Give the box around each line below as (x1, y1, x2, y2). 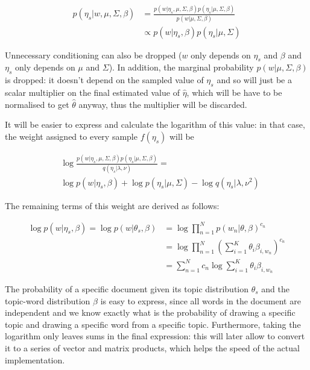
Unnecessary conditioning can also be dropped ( (5, 48, 182, 61)
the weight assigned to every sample (5, 130, 138, 142)
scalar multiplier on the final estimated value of (5, 86, 180, 99)
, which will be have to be (186, 86, 282, 99)
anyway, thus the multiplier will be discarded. (78, 98, 247, 110)
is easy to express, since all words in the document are (100, 294, 301, 307)
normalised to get (5, 98, 69, 110)
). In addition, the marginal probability (109, 61, 254, 74)
